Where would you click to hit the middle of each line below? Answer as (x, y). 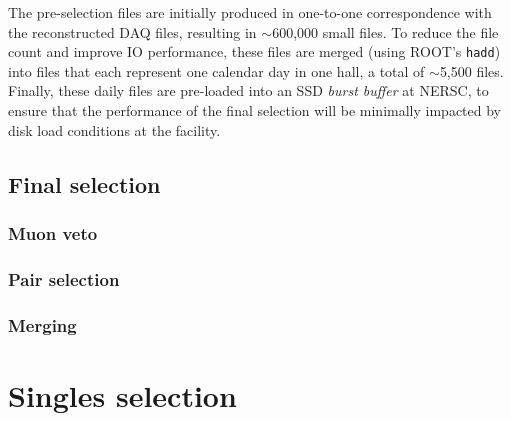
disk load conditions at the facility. (114, 129)
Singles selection (122, 394)
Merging (42, 324)
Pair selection (64, 278)
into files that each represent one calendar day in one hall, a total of (216, 70)
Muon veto (53, 232)
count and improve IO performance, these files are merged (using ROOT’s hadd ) (254, 51)
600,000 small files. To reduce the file (385, 31)
